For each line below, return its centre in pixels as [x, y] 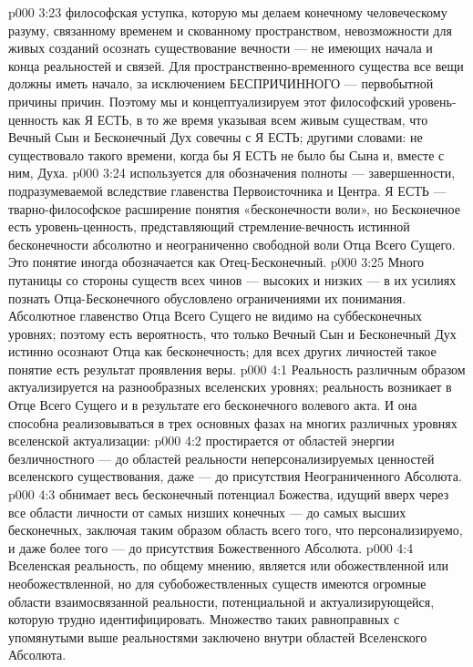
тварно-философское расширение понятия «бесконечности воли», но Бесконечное [234, 208]
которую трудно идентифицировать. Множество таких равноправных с [204, 619]
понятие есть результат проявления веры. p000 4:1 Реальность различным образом [237, 369]
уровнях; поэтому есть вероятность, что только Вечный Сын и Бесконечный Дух [232, 333]
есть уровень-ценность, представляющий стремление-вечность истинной [209, 226]
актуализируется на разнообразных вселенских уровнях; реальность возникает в [230, 387]
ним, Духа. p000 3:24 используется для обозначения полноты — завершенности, [232, 173]
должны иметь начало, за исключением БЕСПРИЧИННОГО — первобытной [221, 83]
